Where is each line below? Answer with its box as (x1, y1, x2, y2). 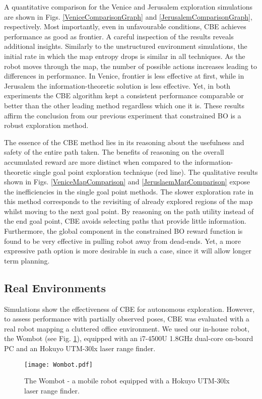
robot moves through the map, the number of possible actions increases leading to (4, 60, 257, 71)
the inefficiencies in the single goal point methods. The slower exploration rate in (4, 186, 254, 196)
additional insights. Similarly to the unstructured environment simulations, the (4, 41, 247, 51)
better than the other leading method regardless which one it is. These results (4, 100, 245, 110)
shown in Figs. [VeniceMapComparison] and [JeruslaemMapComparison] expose (4, 176, 250, 187)
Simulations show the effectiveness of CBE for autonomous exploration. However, (4, 303, 255, 314)
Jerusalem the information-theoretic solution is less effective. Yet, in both (4, 80, 231, 91)
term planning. (4, 255, 50, 265)
